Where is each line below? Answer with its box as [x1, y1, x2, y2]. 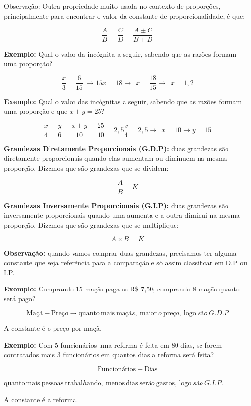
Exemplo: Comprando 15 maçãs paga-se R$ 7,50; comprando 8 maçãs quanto [4, 284, 240, 294]
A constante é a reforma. [4, 394, 78, 404]
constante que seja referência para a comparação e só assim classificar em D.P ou [4, 257, 248, 267]
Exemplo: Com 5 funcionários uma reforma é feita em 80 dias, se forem [4, 339, 222, 349]
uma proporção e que [4, 106, 68, 116]
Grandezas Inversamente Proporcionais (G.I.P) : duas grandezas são [4, 200, 228, 210]
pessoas [41, 380, 64, 387]
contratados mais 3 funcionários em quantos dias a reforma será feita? [4, 349, 214, 359]
